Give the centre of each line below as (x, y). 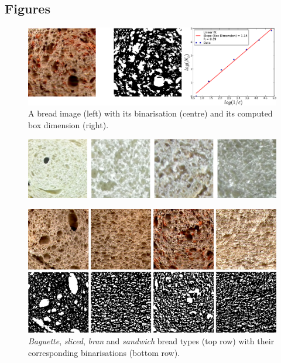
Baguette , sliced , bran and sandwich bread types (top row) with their (151, 340)
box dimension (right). (68, 124)
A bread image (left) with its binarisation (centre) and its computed (150, 113)
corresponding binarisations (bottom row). (104, 352)
